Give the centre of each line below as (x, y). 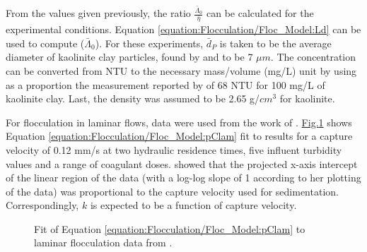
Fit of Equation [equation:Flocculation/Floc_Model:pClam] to (170, 228)
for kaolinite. (307, 98)
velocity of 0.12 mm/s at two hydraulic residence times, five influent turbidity (174, 149)
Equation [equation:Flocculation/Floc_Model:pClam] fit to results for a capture (179, 136)
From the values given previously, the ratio (98, 13)
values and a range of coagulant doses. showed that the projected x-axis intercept (182, 163)
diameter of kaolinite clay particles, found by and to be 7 (129, 57)
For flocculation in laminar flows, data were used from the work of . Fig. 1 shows (179, 122)
